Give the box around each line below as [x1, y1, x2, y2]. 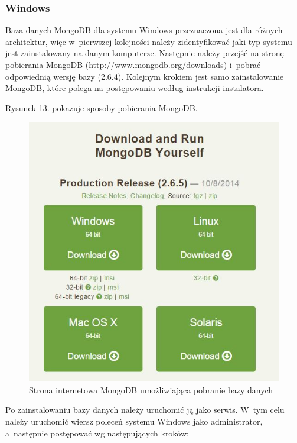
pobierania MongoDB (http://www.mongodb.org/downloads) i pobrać [5, 59, 261, 70]
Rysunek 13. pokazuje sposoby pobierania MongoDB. [5, 101, 198, 114]
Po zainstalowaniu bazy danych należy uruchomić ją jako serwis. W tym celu [5, 403, 285, 416]
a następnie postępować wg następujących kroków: [5, 426, 189, 439]
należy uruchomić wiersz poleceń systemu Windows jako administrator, [5, 415, 263, 428]
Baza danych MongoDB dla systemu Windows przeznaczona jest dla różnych [5, 24, 283, 36]
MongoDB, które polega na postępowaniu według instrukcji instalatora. [5, 82, 264, 94]
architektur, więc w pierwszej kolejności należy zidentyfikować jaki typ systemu [5, 35, 292, 47]
